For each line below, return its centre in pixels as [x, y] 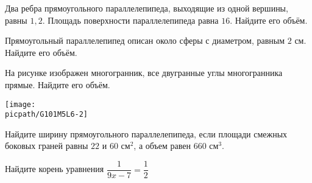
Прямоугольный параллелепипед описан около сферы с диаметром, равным [145, 40]
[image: [20, 104]
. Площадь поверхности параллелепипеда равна [130, 20]
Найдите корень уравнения [55, 169]
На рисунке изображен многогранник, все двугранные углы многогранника [144, 73]
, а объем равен [162, 146]
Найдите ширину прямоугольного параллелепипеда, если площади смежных [146, 133]
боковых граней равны [47, 146]
